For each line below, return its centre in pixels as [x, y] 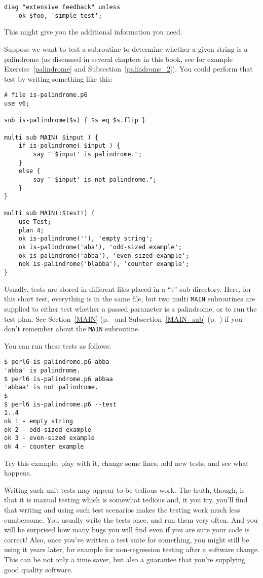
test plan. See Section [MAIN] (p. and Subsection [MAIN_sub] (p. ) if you [123, 318]
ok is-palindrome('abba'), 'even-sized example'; [104, 256]
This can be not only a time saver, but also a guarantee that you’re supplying [125, 559]
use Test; [35, 222]
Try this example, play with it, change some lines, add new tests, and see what [126, 463]
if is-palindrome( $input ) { [69, 146]
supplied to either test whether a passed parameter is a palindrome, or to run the [130, 308]
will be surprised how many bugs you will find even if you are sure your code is [127, 530]
